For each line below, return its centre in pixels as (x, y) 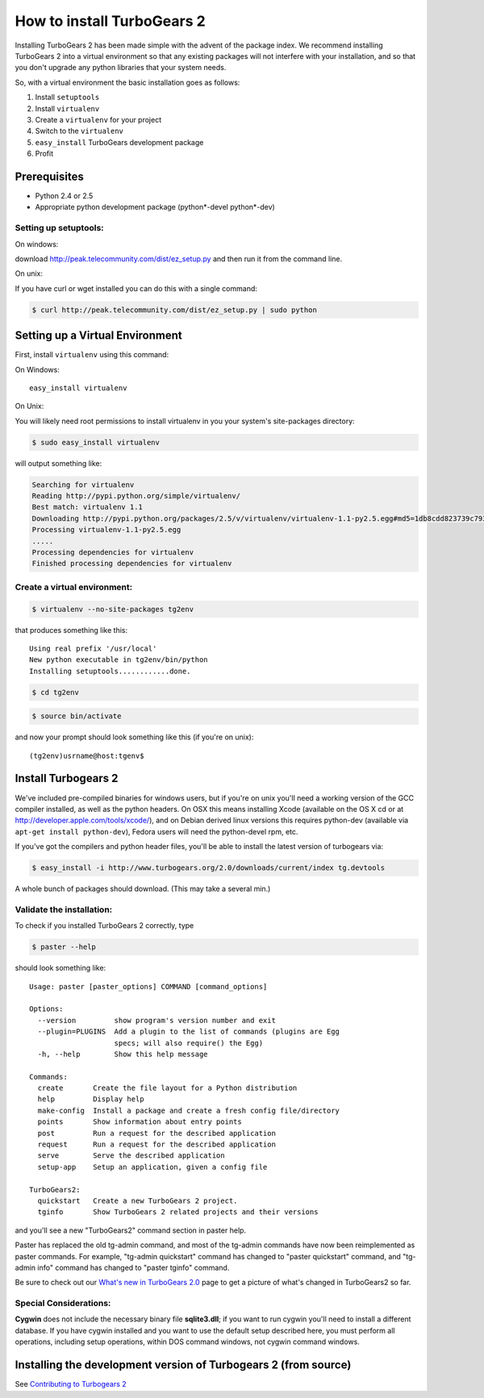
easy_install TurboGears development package (119, 142)
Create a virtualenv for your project (98, 119)
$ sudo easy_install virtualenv (96, 442)
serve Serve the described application (131, 1156)
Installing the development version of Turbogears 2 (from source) (183, 1365)
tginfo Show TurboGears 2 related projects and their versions (178, 1212)
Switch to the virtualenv (79, 131)
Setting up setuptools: (59, 228)
